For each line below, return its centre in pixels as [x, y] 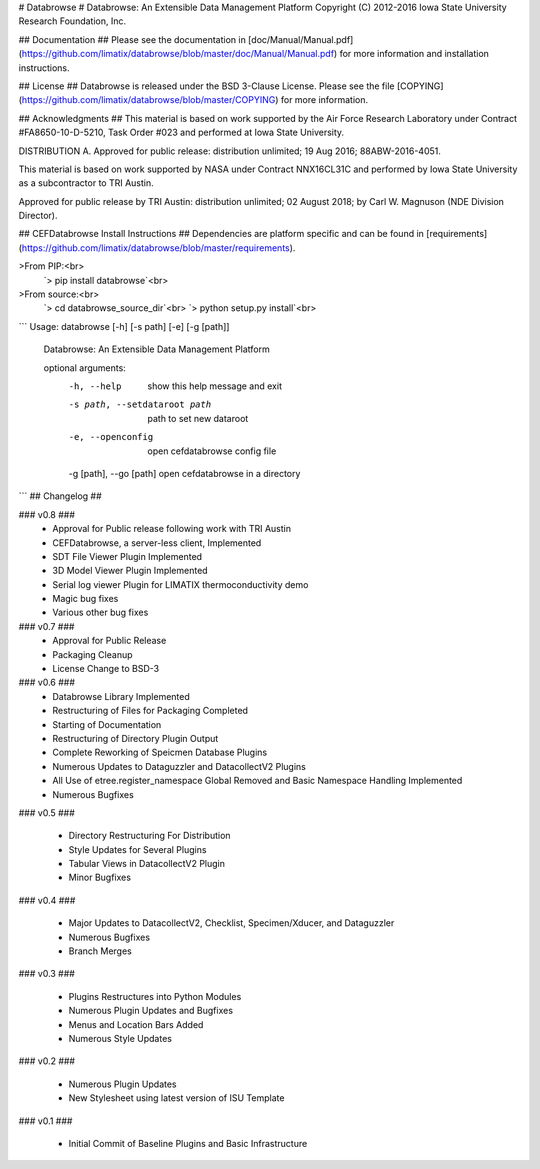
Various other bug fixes [100, 612]
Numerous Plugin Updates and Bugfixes [151, 1011]
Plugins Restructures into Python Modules [155, 996]
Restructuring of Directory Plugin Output [135, 738]
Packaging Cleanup [93, 654]
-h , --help [95, 386]
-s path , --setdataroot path [140, 404]
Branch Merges [100, 951]
